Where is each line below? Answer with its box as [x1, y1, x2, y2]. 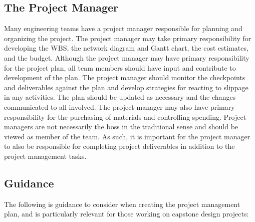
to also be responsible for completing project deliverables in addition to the [4, 141, 235, 151]
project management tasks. [4, 150, 87, 161]
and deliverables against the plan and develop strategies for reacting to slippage [4, 82, 248, 92]
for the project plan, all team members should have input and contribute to [4, 62, 236, 73]
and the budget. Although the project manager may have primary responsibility [4, 52, 249, 63]
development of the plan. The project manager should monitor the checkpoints [4, 72, 245, 83]
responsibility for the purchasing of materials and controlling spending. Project [4, 111, 246, 122]
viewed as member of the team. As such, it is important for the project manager [4, 131, 250, 141]
